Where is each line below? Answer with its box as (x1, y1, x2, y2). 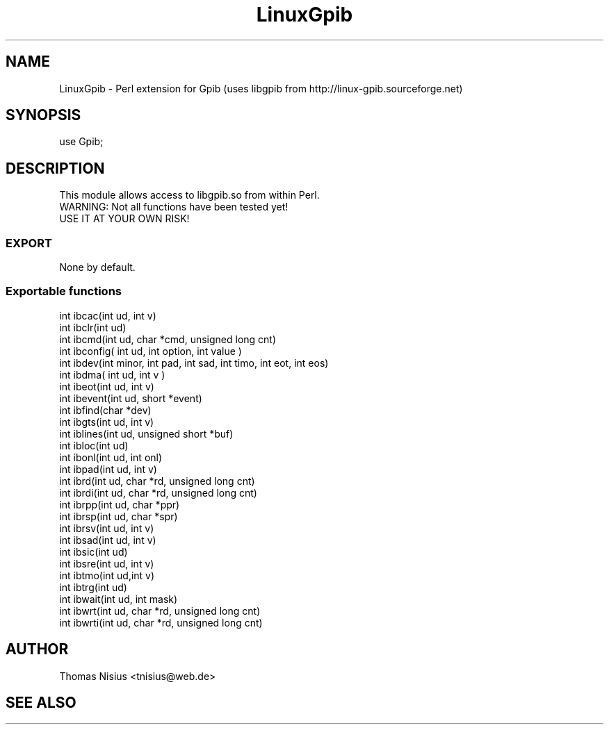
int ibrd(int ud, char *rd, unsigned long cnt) (59, 474, 255, 487)
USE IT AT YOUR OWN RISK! (59, 213, 190, 225)
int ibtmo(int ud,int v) (59, 569, 155, 581)
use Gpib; (59, 135, 104, 148)
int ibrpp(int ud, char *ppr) (59, 498, 180, 511)
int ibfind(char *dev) (59, 404, 152, 416)
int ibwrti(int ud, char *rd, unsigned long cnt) (59, 616, 263, 629)
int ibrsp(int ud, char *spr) (59, 510, 178, 522)
